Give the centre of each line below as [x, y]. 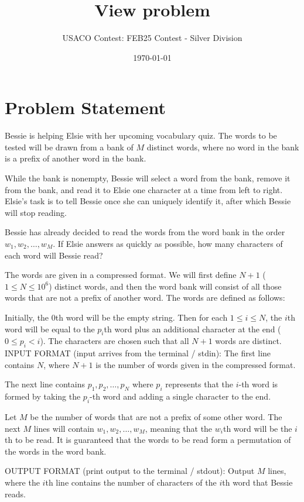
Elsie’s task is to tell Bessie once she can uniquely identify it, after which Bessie [148, 201]
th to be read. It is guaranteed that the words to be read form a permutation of [148, 440]
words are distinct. [248, 341]
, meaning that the [179, 428]
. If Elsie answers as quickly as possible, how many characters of [168, 243]
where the [22, 482]
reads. [15, 494]
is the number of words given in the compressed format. [196, 364]
